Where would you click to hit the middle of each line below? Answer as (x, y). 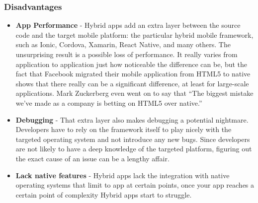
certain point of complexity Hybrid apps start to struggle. (104, 194)
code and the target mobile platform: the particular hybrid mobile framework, (134, 34)
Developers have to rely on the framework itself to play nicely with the (124, 129)
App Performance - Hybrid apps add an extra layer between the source (128, 25)
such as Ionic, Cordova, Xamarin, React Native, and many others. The (123, 44)
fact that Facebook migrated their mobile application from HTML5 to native (133, 74)
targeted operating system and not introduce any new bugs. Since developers (133, 139)
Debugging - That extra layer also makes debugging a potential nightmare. (132, 119)
